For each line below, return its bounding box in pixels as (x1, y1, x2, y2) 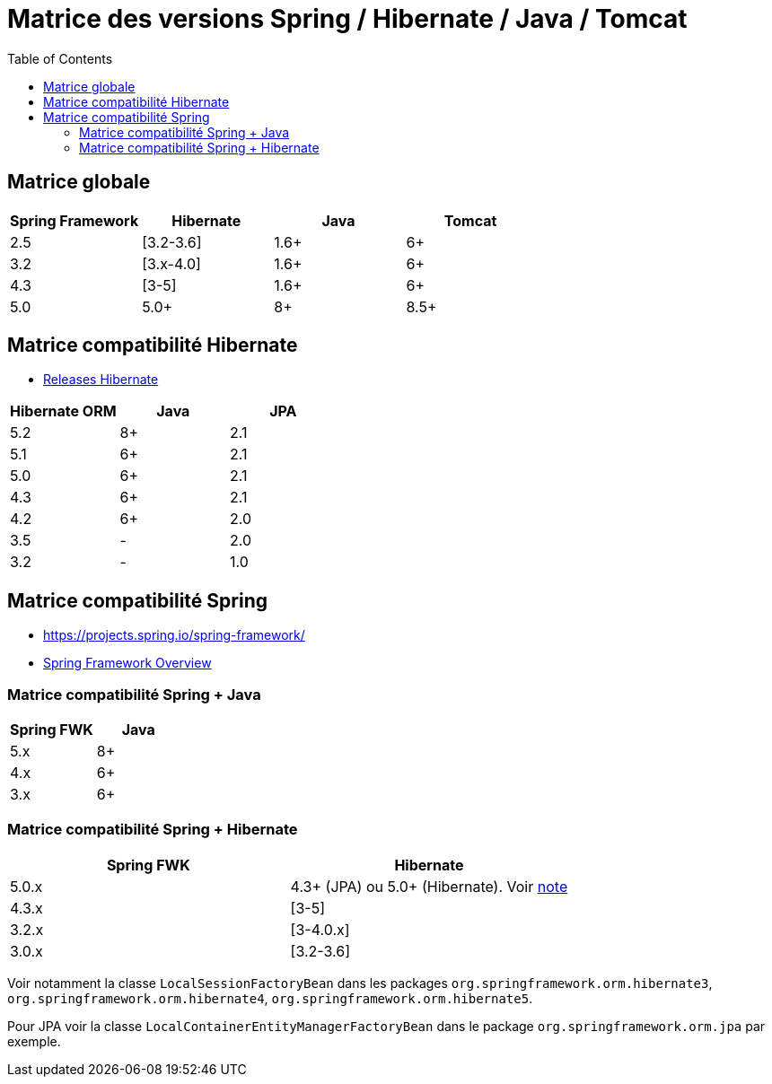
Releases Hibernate (43, 372, 159, 388)
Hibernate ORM (10, 402, 117, 421)
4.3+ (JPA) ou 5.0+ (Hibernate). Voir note (290, 877, 568, 896)
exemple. (7, 1033, 61, 1049)
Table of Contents (7, 50, 113, 66)
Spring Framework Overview (43, 655, 212, 671)
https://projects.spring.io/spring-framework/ (43, 627, 305, 643)
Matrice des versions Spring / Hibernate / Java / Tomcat (7, 4, 688, 34)
